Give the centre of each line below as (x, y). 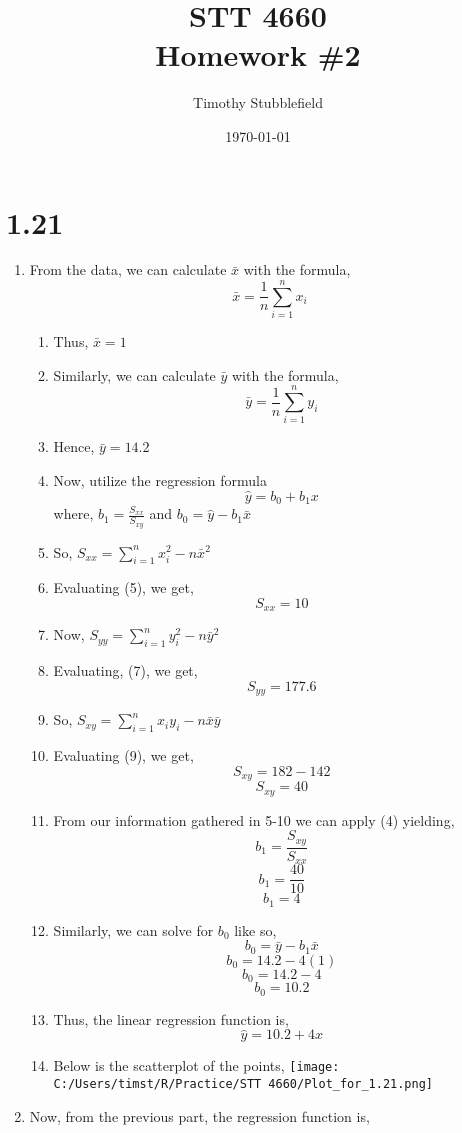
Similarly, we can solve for (133, 929)
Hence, (74, 446)
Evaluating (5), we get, (123, 587)
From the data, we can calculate (128, 269)
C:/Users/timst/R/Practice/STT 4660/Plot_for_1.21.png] (243, 1084)
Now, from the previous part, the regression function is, (199, 1115)
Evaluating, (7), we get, (125, 670)
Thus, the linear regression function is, (171, 1018)
